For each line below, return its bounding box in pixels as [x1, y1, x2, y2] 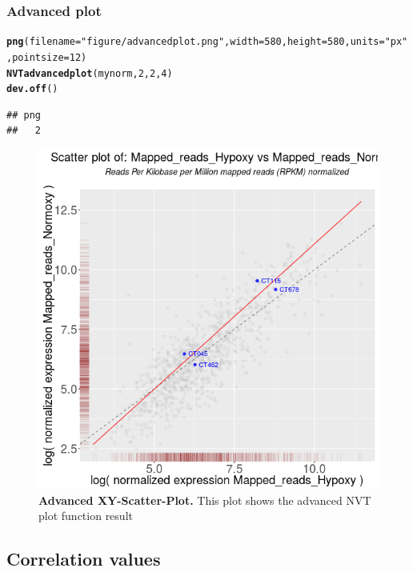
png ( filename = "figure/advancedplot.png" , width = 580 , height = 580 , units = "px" [6, 36, 408, 48]
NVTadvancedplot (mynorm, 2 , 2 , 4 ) [6, 67, 173, 79]
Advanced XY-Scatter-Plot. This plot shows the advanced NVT [38, 491, 371, 508]
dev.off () [6, 83, 58, 95]
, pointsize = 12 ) [6, 51, 87, 63]
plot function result [38, 507, 133, 524]
